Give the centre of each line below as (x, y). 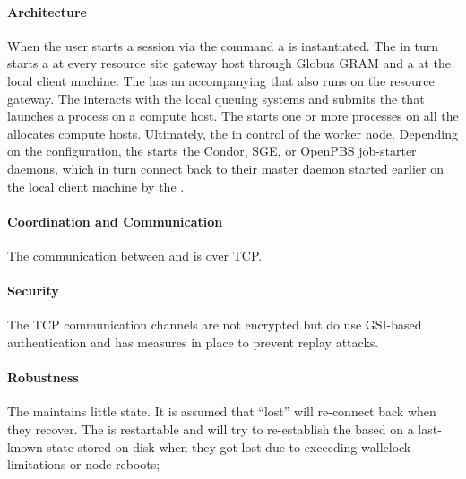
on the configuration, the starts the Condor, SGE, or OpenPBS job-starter (212, 151)
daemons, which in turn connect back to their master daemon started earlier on (225, 168)
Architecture (47, 11)
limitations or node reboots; (84, 464)
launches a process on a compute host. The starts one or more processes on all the (233, 116)
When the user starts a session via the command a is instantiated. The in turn (223, 45)
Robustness (43, 377)
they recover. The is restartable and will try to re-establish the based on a (211, 428)
